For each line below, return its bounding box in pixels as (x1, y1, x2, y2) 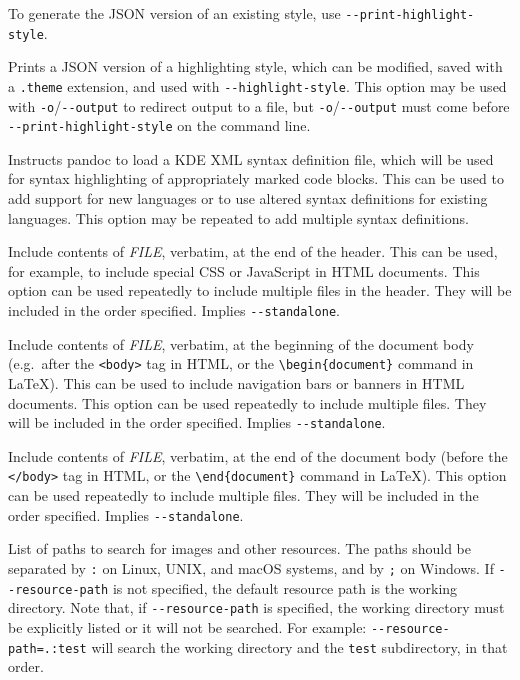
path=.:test (8, 641, 87, 656)
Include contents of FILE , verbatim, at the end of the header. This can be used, (8, 241, 498, 262)
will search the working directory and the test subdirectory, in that (91, 636, 508, 657)
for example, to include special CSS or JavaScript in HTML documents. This (8, 260, 480, 281)
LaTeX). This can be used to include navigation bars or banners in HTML (8, 372, 465, 393)
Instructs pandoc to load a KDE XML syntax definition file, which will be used (8, 148, 494, 169)
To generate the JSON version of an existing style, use (8, 3, 341, 23)
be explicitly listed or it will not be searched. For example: (8, 616, 367, 637)
